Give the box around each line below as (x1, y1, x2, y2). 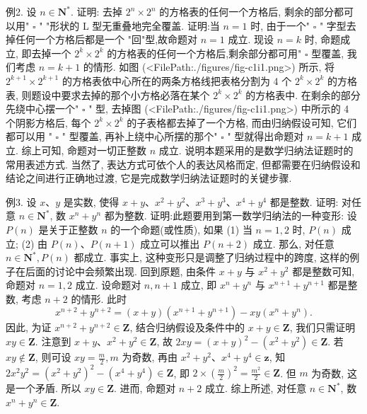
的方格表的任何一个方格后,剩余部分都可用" (107, 45, 302, 60)
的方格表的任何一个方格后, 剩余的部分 (159, 4, 334, 18)
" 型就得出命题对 (227, 129, 304, 144)
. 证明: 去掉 (71, 4, 123, 18)
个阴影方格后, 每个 (6, 115, 91, 130)
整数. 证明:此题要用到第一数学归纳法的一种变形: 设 (124, 208, 357, 223)
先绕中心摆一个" (6, 101, 79, 116)
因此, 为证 (6, 320, 52, 335)
